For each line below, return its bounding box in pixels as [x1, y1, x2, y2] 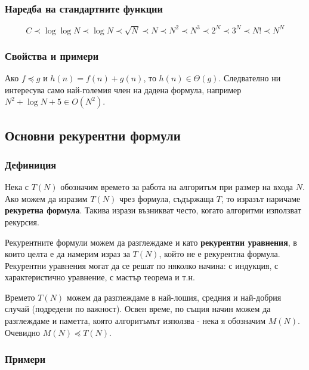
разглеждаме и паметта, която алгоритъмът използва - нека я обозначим [5, 314, 266, 327]
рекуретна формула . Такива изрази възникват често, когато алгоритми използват [5, 204, 302, 216]
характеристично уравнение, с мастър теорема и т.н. [5, 271, 195, 283]
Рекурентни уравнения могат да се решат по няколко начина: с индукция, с [5, 259, 279, 271]
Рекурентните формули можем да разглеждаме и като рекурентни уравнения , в [5, 236, 297, 248]
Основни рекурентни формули [5, 126, 181, 144]
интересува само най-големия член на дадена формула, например [5, 83, 242, 96]
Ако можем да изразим [5, 192, 88, 204]
